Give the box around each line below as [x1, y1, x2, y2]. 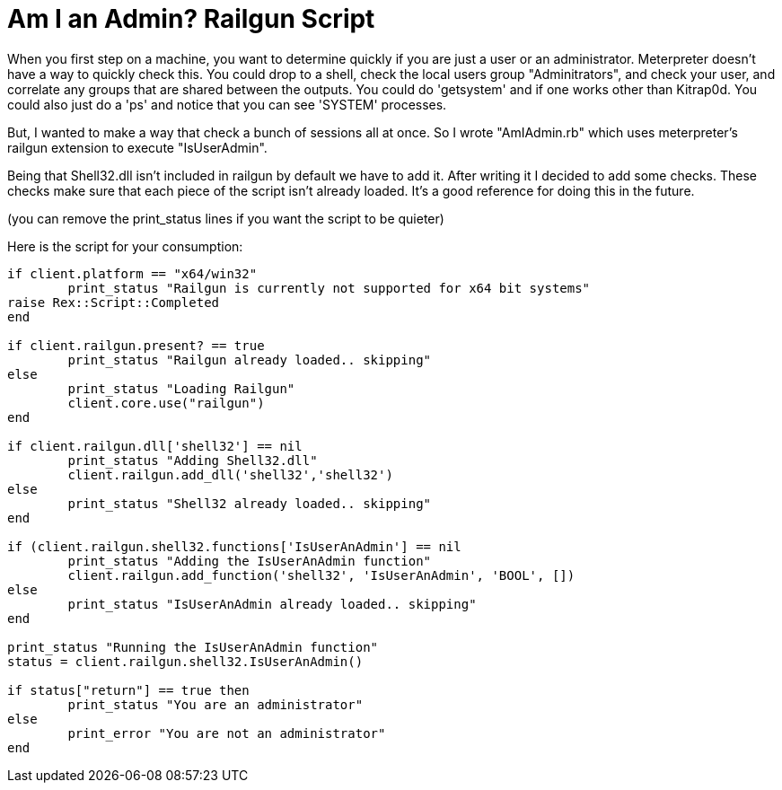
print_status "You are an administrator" [67, 697, 364, 712]
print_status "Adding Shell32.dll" [67, 452, 318, 468]
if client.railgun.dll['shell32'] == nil [7, 438, 303, 453]
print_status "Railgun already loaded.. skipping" [67, 352, 432, 367]
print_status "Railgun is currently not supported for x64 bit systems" [67, 280, 591, 295]
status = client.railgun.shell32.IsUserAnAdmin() [7, 654, 364, 669]
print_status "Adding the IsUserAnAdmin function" [67, 553, 432, 568]
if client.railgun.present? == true [7, 338, 265, 353]
